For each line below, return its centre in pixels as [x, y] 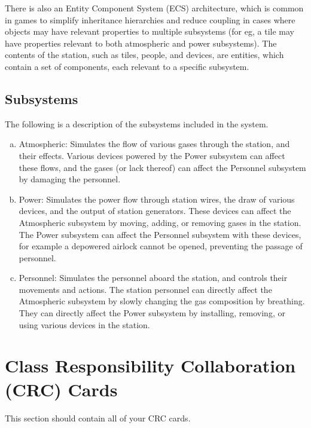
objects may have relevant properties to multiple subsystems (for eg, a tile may [150, 31]
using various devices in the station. [84, 324]
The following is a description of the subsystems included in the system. [137, 123]
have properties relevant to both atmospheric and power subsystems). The [141, 43]
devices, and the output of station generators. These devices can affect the [155, 211]
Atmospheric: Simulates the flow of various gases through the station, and [154, 144]
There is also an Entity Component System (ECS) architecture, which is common [154, 8]
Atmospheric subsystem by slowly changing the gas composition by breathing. [162, 301]
